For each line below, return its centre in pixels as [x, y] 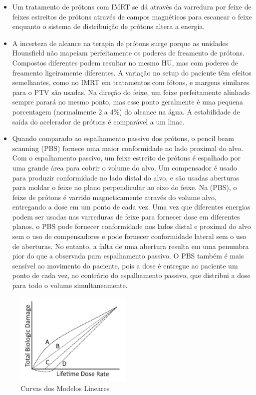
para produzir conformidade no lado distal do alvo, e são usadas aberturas [126, 177]
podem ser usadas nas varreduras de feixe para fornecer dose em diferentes [126, 216]
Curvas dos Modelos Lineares [65, 388]
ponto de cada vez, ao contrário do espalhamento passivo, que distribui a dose [131, 275]
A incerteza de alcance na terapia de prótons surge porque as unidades [120, 43]
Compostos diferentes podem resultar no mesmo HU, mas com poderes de [125, 62]
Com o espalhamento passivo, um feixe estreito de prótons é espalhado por [126, 158]
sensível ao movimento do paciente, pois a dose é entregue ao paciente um [125, 265]
